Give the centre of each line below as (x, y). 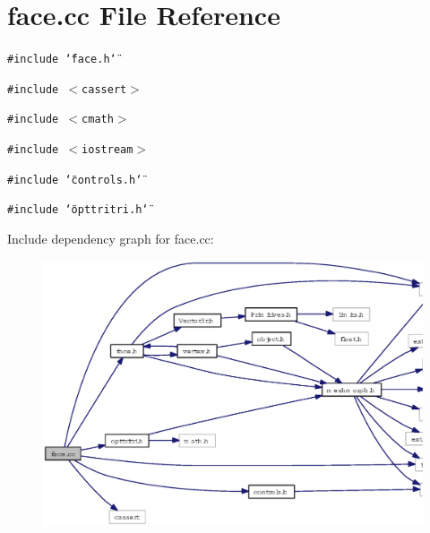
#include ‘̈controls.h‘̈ (75, 180)
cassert (104, 89)
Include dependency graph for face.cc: (111, 239)
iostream (107, 150)
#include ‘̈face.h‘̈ (62, 60)
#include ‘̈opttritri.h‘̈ (78, 210)
